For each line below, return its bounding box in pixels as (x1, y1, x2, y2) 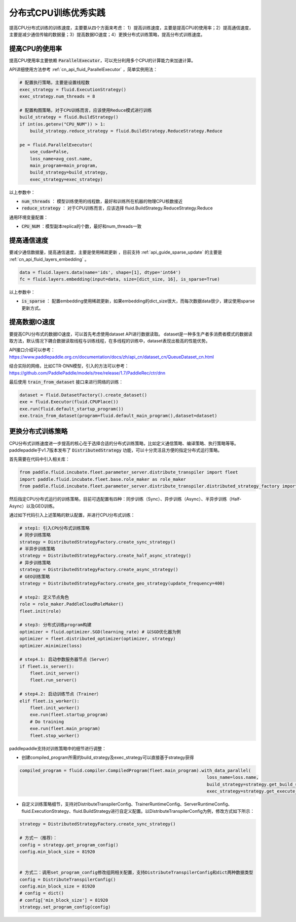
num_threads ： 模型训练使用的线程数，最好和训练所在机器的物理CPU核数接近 (21, 198, 183, 205)
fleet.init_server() (30, 671, 80, 676)
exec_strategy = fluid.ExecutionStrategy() (19, 86, 127, 92)
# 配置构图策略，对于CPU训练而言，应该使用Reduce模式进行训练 (19, 107, 152, 113)
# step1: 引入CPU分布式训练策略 (19, 525, 90, 531)
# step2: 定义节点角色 (19, 594, 69, 600)
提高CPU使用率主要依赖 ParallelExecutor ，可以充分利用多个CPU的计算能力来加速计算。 (9, 57, 196, 63)
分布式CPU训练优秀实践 (9, 7, 106, 18)
